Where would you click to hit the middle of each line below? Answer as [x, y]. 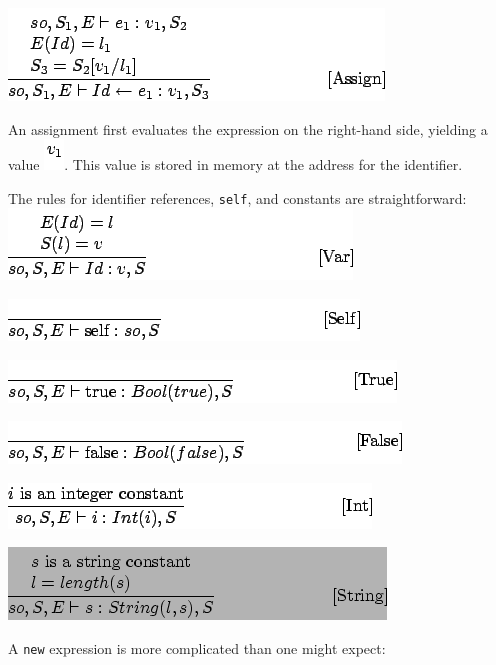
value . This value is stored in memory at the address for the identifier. [235, 164]
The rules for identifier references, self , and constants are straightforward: [237, 197]
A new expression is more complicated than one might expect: [197, 648]
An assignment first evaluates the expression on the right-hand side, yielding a [248, 128]
